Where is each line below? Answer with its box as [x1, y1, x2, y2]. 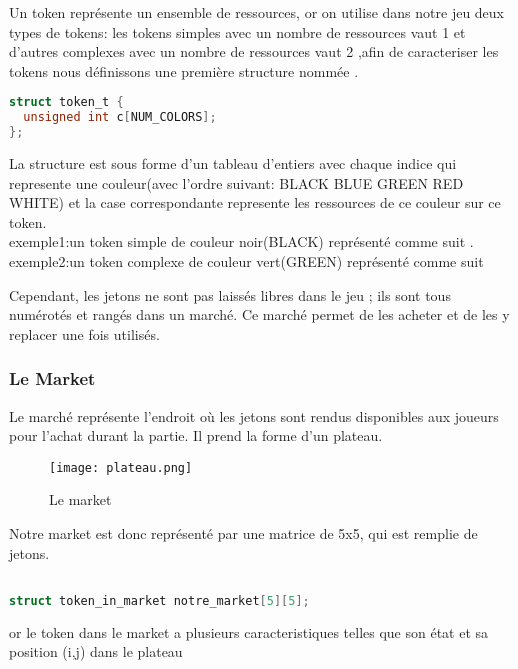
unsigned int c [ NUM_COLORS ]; [23, 110, 217, 125]
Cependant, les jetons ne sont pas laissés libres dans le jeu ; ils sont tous [9, 284, 451, 305]
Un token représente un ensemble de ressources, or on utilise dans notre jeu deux [9, 2, 505, 22]
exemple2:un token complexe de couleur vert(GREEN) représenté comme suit [9, 250, 484, 271]
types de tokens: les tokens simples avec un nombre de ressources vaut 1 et [9, 21, 466, 42]
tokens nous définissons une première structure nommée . [9, 60, 359, 81]
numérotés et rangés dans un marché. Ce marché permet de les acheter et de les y [9, 304, 510, 325]
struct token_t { [9, 95, 124, 110]
